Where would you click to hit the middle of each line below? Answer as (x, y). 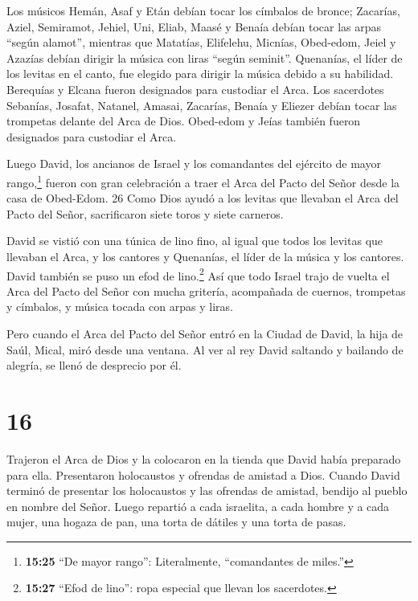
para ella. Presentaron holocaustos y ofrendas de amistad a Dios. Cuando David (203, 474)
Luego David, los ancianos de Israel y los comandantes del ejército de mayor (194, 164)
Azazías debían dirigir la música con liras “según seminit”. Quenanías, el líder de (205, 57)
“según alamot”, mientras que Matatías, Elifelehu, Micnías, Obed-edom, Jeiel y (201, 42)
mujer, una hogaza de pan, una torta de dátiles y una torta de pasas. (176, 522)
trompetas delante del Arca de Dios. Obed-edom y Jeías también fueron (184, 121)
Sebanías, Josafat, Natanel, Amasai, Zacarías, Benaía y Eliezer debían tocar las (202, 105)
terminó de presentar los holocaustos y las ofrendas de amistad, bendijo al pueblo (207, 491)
